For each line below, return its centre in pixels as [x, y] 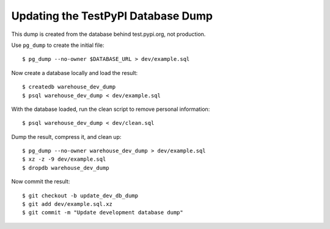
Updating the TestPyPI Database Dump [112, 16]
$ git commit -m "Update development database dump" [103, 213]
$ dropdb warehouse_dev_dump [66, 168]
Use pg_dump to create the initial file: [58, 45]
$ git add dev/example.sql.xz [68, 204]
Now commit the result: [41, 181]
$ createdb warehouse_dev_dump [69, 87]
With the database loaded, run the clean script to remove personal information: [111, 109]
